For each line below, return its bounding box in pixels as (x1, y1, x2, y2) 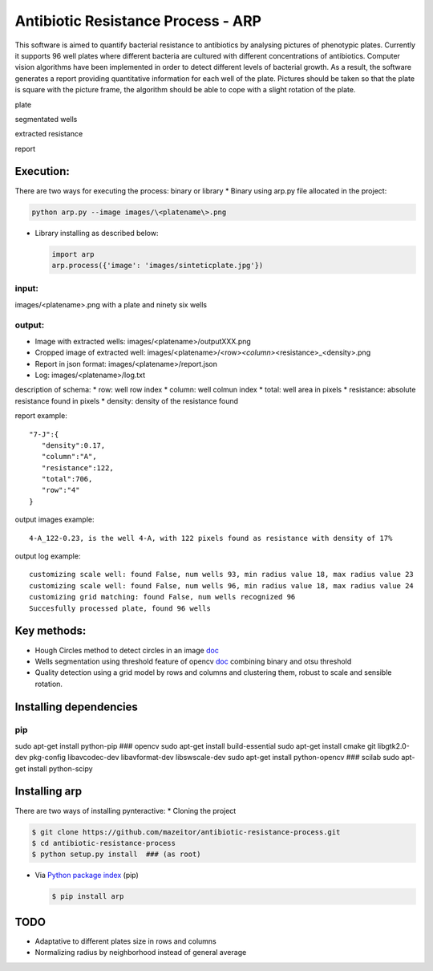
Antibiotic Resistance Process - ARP (14, 12, 262, 30)
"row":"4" (41, 485, 80, 495)
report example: (14, 411, 67, 420)
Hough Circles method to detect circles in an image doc (34, 645, 220, 655)
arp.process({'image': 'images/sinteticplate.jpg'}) (51, 261, 264, 270)
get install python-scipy (14, 763, 93, 774)
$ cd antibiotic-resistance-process (31, 839, 176, 847)
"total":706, (41, 474, 93, 484)
